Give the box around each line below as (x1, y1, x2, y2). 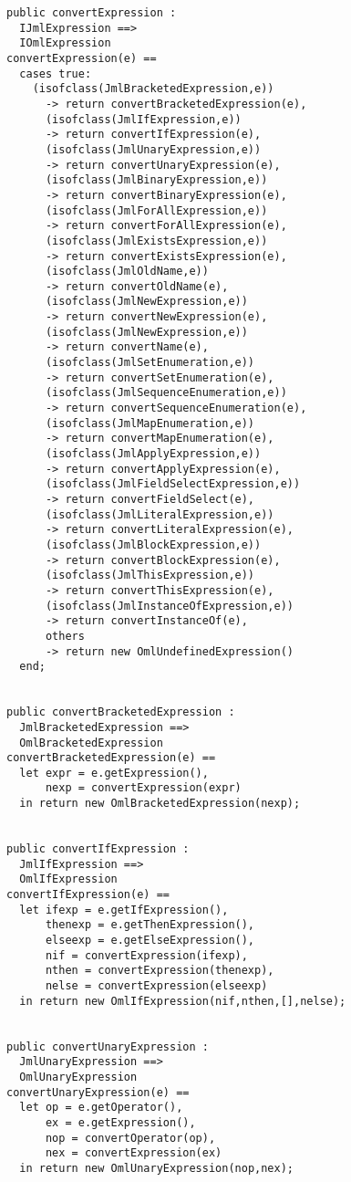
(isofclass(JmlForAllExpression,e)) (45, 204, 268, 217)
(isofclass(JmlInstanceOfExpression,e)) (45, 599, 294, 612)
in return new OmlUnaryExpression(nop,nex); (19, 1161, 294, 1175)
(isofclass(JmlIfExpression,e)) (45, 112, 242, 126)
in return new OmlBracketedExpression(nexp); (19, 797, 301, 811)
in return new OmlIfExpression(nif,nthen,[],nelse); (19, 994, 346, 1008)
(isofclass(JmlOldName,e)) (45, 265, 209, 278)
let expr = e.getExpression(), (19, 766, 209, 779)
